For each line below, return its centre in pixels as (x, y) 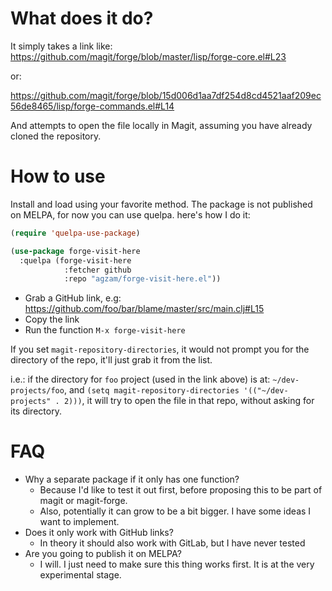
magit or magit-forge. (83, 501)
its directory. (36, 411)
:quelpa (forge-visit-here (75, 260)
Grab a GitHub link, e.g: (73, 298)
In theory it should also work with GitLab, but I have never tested (172, 543)
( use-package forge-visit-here (75, 251)
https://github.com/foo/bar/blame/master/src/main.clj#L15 (144, 309)
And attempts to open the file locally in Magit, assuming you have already (161, 125)
